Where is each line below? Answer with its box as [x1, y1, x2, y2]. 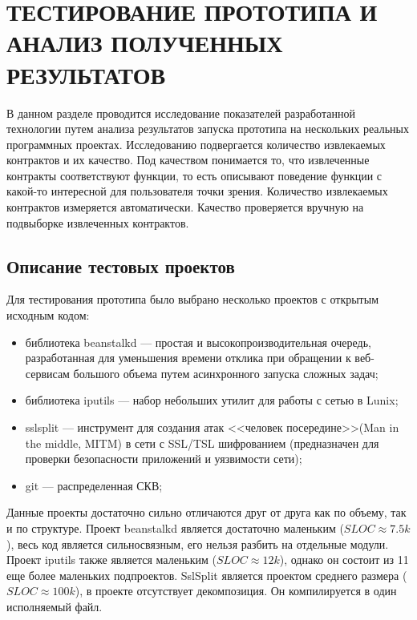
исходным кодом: [6, 307, 90, 324]
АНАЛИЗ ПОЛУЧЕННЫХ [6, 26, 283, 59]
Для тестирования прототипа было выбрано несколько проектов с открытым [6, 291, 379, 308]
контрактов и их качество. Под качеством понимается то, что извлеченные [6, 151, 370, 168]
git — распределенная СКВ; [25, 477, 163, 493]
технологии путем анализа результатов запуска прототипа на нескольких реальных [6, 120, 409, 137]
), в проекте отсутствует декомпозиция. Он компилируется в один [75, 582, 397, 599]
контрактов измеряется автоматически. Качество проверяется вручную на [6, 199, 364, 215]
